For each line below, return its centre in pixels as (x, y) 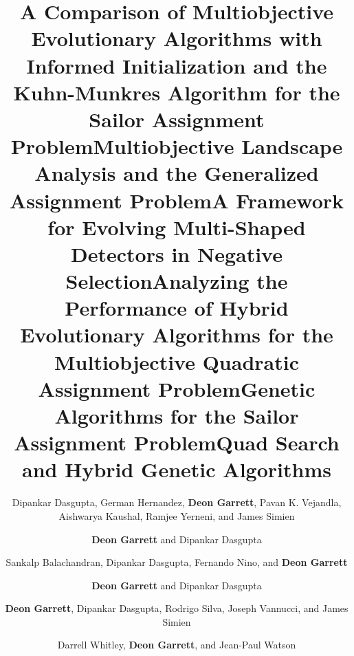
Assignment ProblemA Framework (177, 200)
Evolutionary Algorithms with (177, 38)
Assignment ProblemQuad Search (177, 442)
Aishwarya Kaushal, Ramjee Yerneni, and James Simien (177, 515)
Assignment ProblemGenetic (177, 388)
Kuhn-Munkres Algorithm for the (177, 92)
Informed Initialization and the (177, 65)
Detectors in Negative (177, 253)
